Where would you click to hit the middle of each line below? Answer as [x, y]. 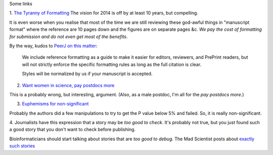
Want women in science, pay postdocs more [68, 85]
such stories [22, 146]
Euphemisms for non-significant [55, 104]
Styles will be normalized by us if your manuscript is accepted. [87, 74]
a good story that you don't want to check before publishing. [73, 130]
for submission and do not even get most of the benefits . [69, 36]
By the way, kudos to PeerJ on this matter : [53, 46]
